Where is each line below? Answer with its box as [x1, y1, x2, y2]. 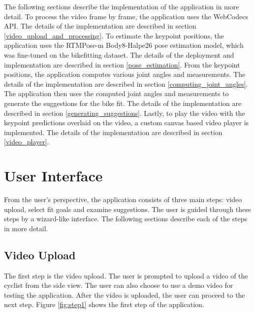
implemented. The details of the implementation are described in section [4, 127, 223, 137]
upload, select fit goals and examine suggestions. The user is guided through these [4, 204, 251, 214]
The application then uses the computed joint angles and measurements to [4, 88, 229, 99]
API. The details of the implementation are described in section [4, 21, 196, 31]
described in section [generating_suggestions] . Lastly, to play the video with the [4, 107, 245, 118]
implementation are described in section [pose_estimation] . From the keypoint [4, 59, 240, 70]
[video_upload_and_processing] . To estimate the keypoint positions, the [4, 30, 224, 40]
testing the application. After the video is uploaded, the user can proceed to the [4, 289, 245, 300]
